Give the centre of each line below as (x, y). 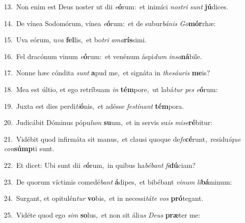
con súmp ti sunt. (29, 148)
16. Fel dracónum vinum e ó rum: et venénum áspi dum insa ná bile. (103, 56)
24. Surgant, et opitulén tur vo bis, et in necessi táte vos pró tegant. (104, 198)
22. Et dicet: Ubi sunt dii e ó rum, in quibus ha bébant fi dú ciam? (100, 165)
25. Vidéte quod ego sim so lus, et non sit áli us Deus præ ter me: (102, 214)
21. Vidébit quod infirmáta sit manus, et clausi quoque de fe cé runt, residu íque (122, 139)
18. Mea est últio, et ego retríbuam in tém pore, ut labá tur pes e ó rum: (111, 89)
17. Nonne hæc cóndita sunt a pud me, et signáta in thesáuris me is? (107, 73)
